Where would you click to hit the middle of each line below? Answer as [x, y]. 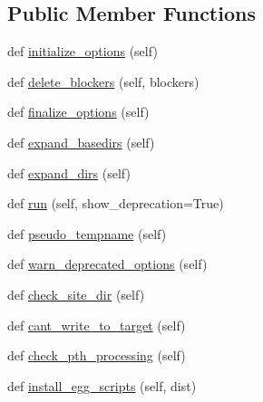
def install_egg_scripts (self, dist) [102, 385]
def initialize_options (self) [83, 51]
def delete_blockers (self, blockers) [103, 81]
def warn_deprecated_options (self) [107, 264]
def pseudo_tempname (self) [87, 233]
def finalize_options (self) [78, 112]
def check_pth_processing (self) [97, 355]
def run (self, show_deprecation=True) [116, 203]
